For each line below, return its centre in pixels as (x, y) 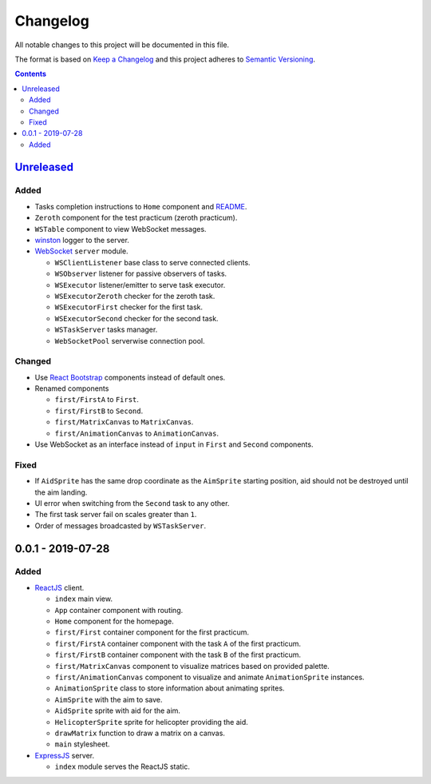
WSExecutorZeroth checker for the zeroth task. (135, 296)
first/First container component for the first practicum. (152, 632)
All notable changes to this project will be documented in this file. (122, 45)
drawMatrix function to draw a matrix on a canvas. (140, 733)
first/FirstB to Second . (99, 411)
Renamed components (72, 388)
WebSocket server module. (81, 251)
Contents (31, 74)
